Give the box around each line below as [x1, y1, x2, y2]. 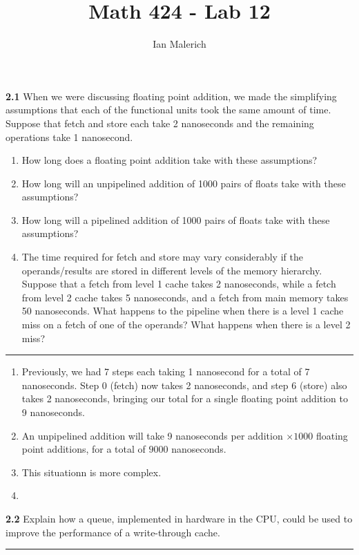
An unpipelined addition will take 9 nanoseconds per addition [21, 428, 283, 442]
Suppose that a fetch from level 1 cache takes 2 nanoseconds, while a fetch [21, 276, 336, 291]
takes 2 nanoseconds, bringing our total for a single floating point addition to [21, 391, 349, 406]
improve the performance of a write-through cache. [6, 525, 220, 539]
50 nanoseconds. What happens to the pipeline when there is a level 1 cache [21, 303, 344, 318]
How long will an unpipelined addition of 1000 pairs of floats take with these [21, 176, 346, 190]
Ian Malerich [153, 37, 206, 51]
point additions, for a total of [21, 442, 146, 456]
